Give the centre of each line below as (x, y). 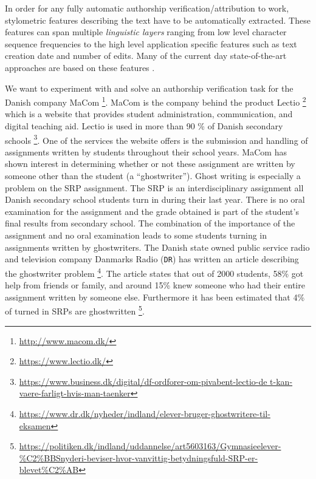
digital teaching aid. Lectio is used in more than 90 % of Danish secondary (144, 126)
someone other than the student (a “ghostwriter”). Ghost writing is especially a (153, 176)
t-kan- (281, 381)
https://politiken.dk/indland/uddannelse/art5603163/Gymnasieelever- (150, 446)
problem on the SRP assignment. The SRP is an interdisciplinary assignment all (154, 187)
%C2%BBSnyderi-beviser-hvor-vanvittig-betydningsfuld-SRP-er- (139, 457)
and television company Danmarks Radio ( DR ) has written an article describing (152, 259)
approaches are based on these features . (80, 67)
